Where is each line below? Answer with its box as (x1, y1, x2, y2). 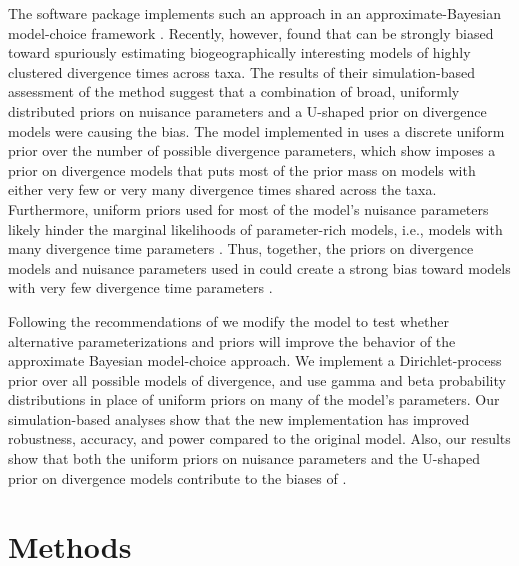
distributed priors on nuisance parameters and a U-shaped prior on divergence (8, 100, 487, 121)
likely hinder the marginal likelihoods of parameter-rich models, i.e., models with (8, 218, 503, 239)
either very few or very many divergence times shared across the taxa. (8, 179, 437, 200)
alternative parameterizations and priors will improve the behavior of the (8, 330, 456, 351)
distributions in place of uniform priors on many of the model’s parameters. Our (8, 389, 500, 410)
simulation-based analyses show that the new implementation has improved (8, 408, 470, 429)
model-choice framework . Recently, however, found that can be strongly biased (8, 22, 494, 43)
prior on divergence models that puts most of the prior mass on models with (8, 159, 476, 180)
